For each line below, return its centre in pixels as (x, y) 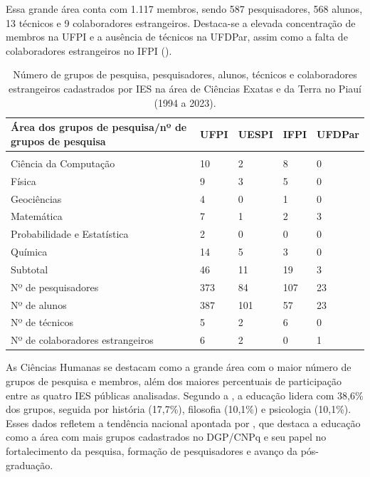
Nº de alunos (39, 304)
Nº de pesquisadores (55, 287)
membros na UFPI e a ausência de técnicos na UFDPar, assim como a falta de (177, 37)
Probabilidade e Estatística (70, 234)
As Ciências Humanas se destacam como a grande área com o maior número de (179, 367)
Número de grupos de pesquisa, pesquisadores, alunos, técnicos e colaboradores (185, 74)
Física (23, 180)
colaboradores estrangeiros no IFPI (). (89, 50)
